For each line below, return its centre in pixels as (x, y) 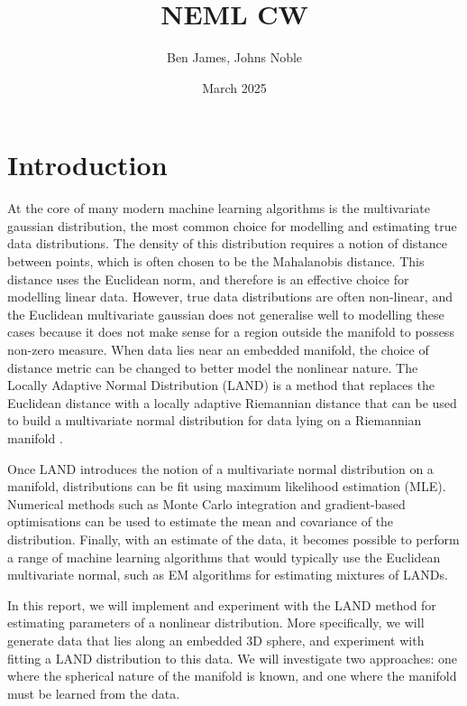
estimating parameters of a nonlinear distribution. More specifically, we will (216, 622)
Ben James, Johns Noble (234, 57)
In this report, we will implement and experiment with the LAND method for (222, 604)
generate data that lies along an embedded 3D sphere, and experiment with (216, 640)
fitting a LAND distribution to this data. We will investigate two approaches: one (232, 658)
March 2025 (234, 87)
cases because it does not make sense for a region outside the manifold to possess (231, 332)
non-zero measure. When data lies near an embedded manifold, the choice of (218, 349)
